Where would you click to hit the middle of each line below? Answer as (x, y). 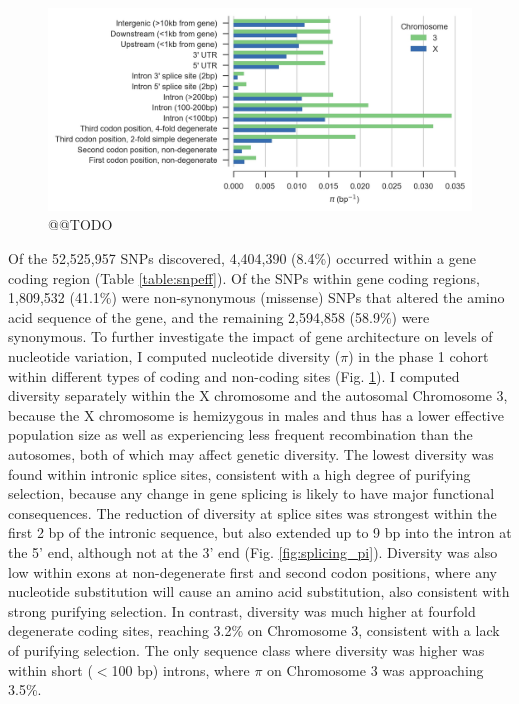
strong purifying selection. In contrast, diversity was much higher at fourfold (242, 610)
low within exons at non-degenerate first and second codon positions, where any (252, 571)
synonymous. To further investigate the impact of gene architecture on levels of (250, 336)
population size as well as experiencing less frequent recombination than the (240, 434)
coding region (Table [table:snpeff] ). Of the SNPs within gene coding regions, (244, 277)
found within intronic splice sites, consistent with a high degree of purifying (239, 473)
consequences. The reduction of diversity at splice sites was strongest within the (252, 512)
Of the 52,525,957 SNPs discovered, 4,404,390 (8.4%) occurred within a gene (242, 258)
